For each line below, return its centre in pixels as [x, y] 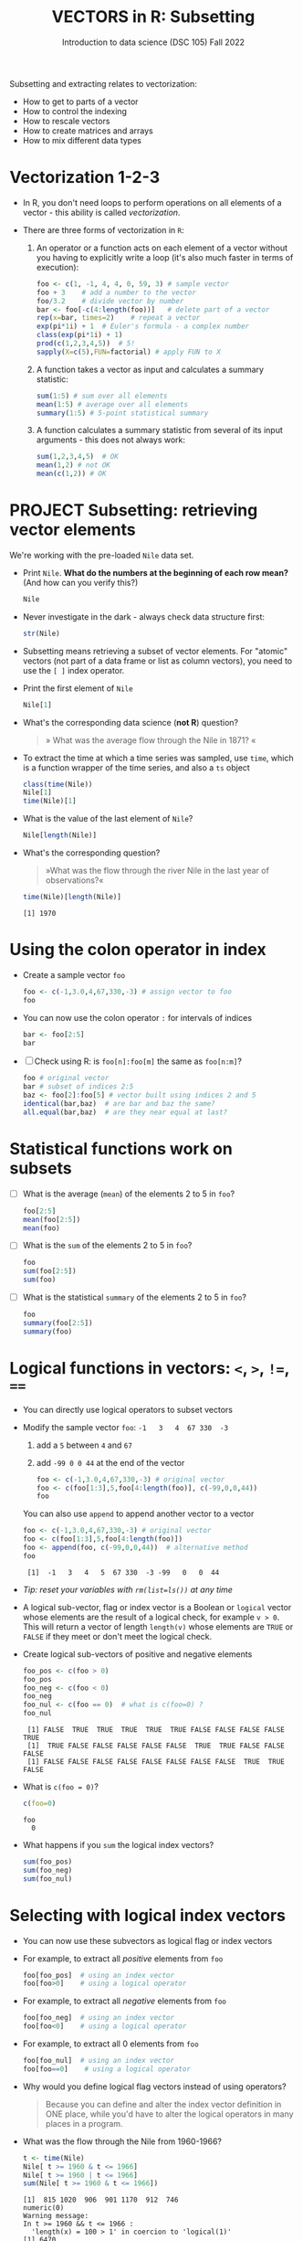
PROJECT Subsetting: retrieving [134, 510]
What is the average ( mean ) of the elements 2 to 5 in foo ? [129, 1194]
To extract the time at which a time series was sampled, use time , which [158, 758]
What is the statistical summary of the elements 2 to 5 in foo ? [134, 1297]
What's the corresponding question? [91, 853]
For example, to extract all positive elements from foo [123, 1959]
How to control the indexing [75, 111]
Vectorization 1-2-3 [85, 178]
